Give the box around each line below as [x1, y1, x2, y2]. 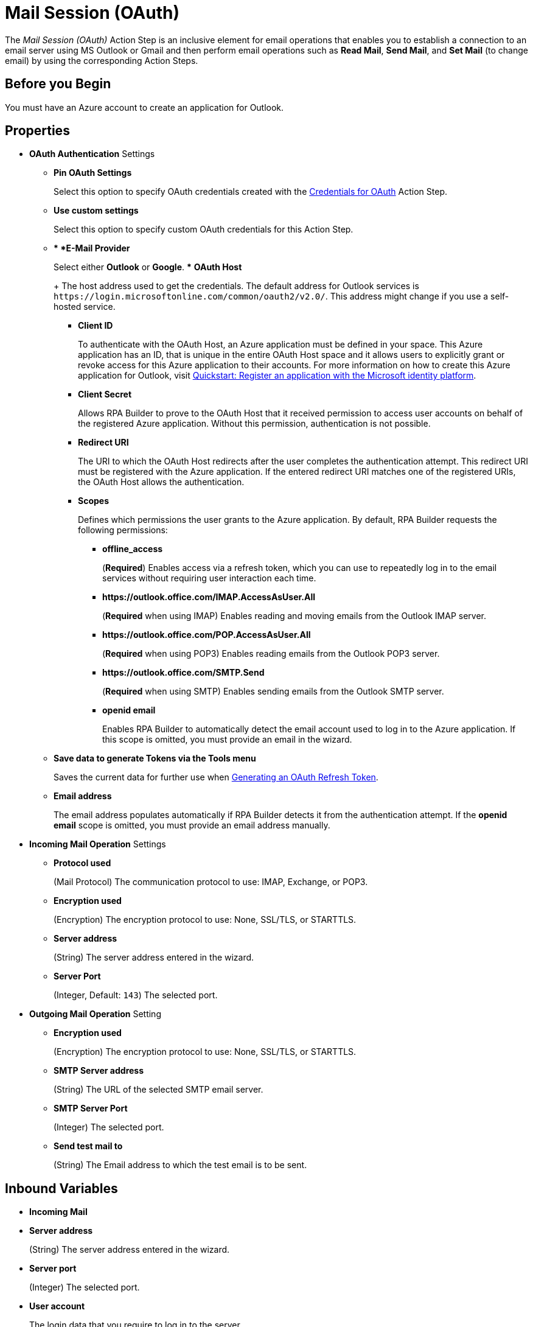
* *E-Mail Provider [54, 243, 130, 254]
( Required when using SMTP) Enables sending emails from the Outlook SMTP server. [102, 686, 444, 697]
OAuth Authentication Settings [29, 149, 155, 159]
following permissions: [78, 525, 168, 536]
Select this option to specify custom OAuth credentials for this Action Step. [54, 224, 354, 235]
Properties [5, 123, 70, 139]
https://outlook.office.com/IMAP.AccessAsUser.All [102, 592, 316, 603]
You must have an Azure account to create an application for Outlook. [5, 102, 284, 113]
